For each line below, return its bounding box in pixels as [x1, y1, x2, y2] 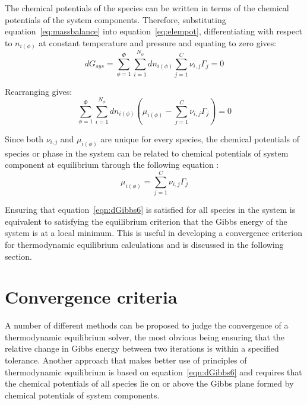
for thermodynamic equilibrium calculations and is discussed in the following [5, 238, 284, 250]
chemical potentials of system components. [5, 388, 160, 401]
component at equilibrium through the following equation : [5, 158, 219, 171]
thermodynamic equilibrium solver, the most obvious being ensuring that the [5, 330, 285, 343]
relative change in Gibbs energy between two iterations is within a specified [5, 342, 279, 355]
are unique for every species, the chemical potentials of [100, 132, 300, 145]
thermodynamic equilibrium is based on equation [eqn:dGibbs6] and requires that [5, 365, 302, 378]
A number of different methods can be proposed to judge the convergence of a [5, 319, 289, 331]
